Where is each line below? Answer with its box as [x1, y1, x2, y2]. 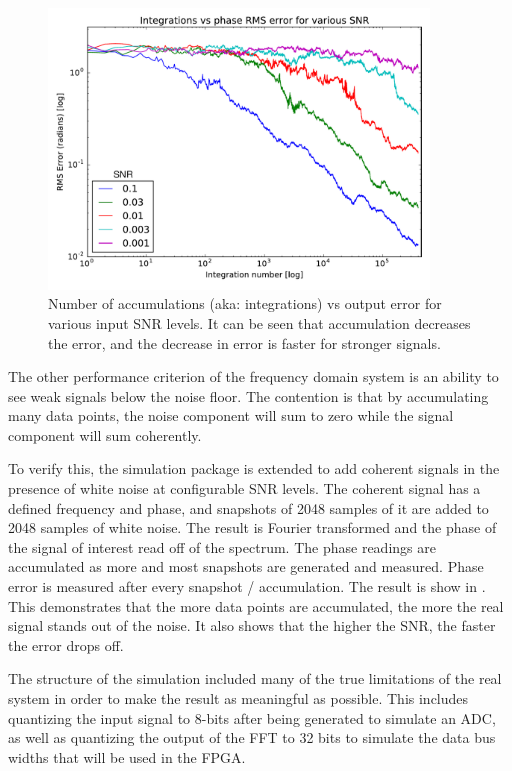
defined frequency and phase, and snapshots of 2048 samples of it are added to [8, 497, 489, 518]
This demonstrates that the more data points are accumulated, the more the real [8, 595, 504, 616]
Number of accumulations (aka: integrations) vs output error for [48, 293, 442, 314]
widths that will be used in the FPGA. [8, 746, 246, 767]
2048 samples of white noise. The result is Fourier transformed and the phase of [8, 517, 497, 538]
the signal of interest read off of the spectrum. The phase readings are [8, 536, 436, 557]
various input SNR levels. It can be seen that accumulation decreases [48, 312, 471, 333]
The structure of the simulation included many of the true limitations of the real [8, 668, 502, 689]
